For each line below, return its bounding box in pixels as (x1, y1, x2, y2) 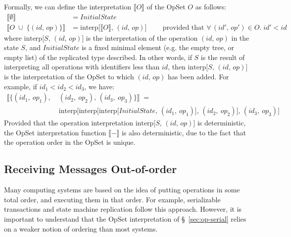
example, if (4, 81, 37, 91)
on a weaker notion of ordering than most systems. (4, 223, 158, 234)
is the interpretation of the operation (86, 32, 198, 43)
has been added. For (168, 71, 229, 82)
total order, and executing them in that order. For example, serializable (4, 194, 221, 204)
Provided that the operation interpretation (4, 118, 133, 128)
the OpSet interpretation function (4, 127, 106, 137)
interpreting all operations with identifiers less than (4, 61, 160, 72)
